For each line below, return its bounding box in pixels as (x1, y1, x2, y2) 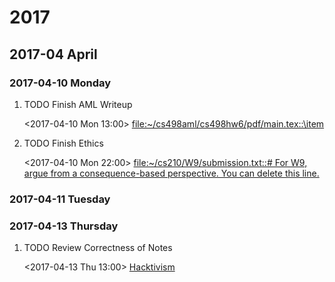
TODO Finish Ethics (23, 137, 104, 149)
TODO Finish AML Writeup (23, 98, 133, 110)
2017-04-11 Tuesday (9, 192, 111, 206)
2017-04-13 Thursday (9, 219, 119, 233)
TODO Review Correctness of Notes (23, 242, 173, 254)
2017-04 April (9, 46, 98, 63)
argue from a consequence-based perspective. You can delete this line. (23, 167, 320, 179)
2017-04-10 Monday (9, 76, 112, 90)
